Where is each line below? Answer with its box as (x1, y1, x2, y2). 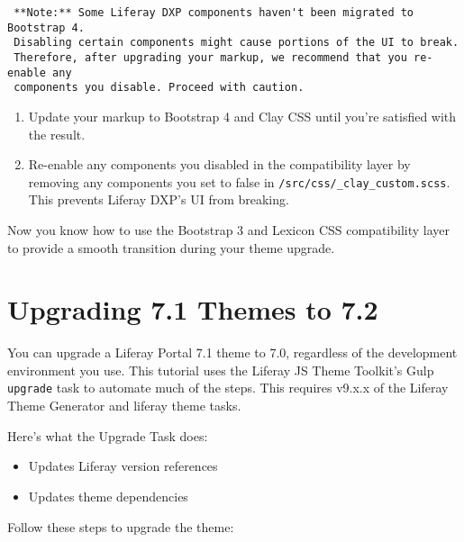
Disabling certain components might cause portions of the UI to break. (14, 36, 459, 50)
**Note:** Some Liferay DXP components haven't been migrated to (14, 6, 414, 19)
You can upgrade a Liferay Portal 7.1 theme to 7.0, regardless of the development (7, 343, 458, 362)
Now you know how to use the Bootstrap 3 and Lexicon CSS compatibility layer (7, 220, 450, 239)
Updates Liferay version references (28, 456, 218, 475)
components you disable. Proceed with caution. (14, 81, 305, 95)
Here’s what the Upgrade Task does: (7, 426, 208, 445)
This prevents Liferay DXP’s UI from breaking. (28, 190, 289, 209)
